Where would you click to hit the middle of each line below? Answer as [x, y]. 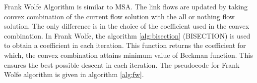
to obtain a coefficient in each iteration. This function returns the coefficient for [125, 45]
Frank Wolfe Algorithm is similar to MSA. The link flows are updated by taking [126, 6]
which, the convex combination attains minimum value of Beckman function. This [128, 55]
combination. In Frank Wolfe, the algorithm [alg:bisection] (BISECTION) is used [127, 35]
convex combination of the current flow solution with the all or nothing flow [119, 16]
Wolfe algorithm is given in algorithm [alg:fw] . [74, 74]
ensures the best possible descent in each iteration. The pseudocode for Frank [122, 64]
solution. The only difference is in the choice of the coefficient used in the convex [127, 26]
